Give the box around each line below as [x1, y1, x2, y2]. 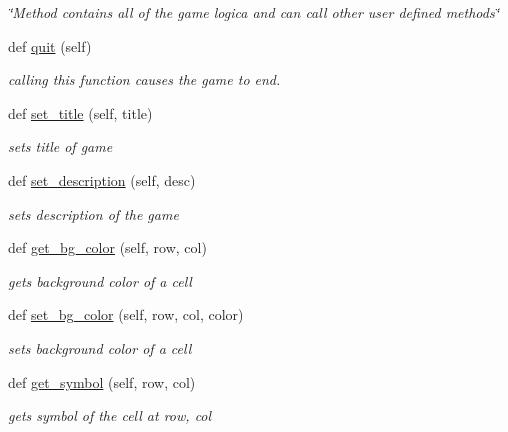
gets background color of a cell [8, 270, 192, 291]
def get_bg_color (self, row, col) [8, 237, 207, 258]
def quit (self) [8, 35, 92, 56]
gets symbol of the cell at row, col [8, 405, 212, 426]
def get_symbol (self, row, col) [8, 371, 196, 392]
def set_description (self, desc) [8, 169, 196, 190]
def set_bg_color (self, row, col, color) [8, 304, 244, 325]
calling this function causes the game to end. [8, 69, 281, 90]
